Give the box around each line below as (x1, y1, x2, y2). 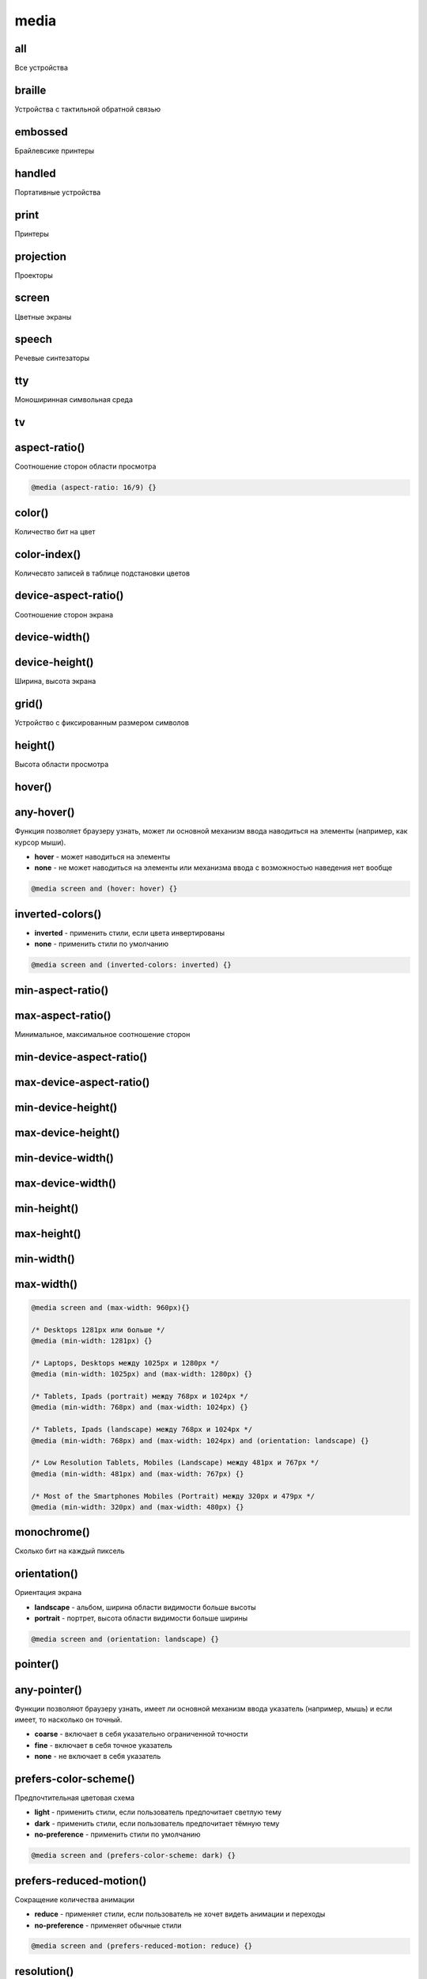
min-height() (14, 1202, 79, 1215)
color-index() (14, 547, 81, 561)
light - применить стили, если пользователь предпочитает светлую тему (34, 1807, 282, 1817)
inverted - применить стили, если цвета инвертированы (34, 928, 225, 937)
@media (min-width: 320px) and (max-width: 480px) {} (31, 1502, 244, 1511)
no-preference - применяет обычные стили (34, 1920, 182, 1930)
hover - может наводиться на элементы (34, 852, 170, 861)
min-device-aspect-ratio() (14, 1050, 148, 1064)
